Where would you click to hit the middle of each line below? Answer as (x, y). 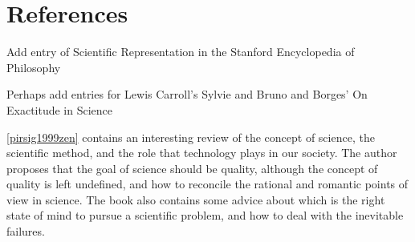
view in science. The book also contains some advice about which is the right (196, 199)
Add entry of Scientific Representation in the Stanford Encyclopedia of (181, 52)
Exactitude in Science (60, 109)
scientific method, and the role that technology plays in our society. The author (202, 153)
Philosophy (34, 67)
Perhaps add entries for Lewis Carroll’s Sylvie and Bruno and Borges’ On (187, 94)
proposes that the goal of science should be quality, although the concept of (192, 168)
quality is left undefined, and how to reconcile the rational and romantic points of (207, 184)
